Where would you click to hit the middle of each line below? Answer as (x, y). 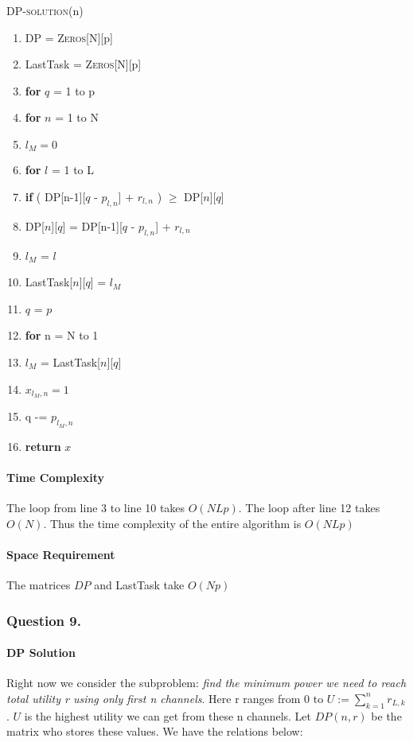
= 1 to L (73, 170)
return (43, 446)
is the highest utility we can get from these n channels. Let (168, 715)
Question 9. (44, 620)
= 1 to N (77, 117)
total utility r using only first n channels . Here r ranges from (154, 698)
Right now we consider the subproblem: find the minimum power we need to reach (206, 683)
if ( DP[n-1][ (55, 197)
